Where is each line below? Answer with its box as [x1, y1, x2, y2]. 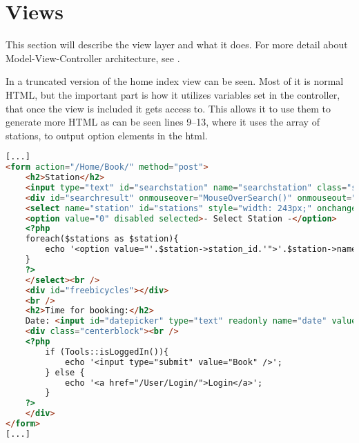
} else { [45, 367, 85, 377]
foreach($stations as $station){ [25, 234, 179, 244]
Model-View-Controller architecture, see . [6, 50, 180, 65]
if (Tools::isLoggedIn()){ [45, 346, 169, 357]
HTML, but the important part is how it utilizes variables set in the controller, [6, 87, 340, 101]
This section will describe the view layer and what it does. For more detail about [6, 37, 348, 52]
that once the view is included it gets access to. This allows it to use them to [6, 101, 331, 115]
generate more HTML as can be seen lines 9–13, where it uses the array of [6, 115, 320, 129]
